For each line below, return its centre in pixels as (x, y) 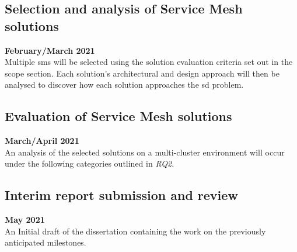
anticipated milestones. (46, 242)
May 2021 (25, 220)
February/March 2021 (50, 50)
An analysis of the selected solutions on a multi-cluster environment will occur (145, 152)
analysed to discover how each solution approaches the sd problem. (124, 84)
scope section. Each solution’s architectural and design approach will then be (142, 73)
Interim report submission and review (121, 195)
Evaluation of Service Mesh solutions (118, 116)
